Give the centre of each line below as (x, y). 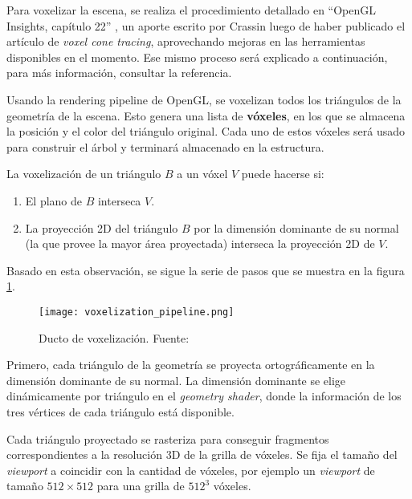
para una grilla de (141, 486)
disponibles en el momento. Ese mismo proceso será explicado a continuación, (197, 57)
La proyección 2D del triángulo (102, 227)
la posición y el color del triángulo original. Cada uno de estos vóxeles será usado (206, 131)
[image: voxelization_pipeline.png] (137, 312)
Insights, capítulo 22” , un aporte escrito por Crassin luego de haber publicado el (206, 25)
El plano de (54, 200)
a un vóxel (202, 174)
